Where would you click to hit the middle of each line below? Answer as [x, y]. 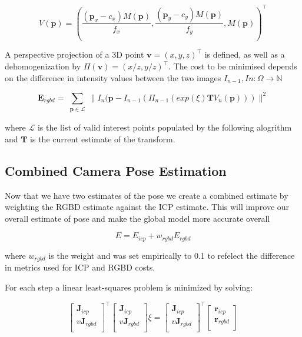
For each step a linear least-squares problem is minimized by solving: [129, 287]
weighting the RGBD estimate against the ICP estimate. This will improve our [147, 207]
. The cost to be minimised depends [233, 66]
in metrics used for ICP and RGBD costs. [80, 267]
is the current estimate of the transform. [103, 139]
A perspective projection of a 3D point [74, 54]
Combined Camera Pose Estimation [116, 170]
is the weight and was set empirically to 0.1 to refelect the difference [172, 255]
